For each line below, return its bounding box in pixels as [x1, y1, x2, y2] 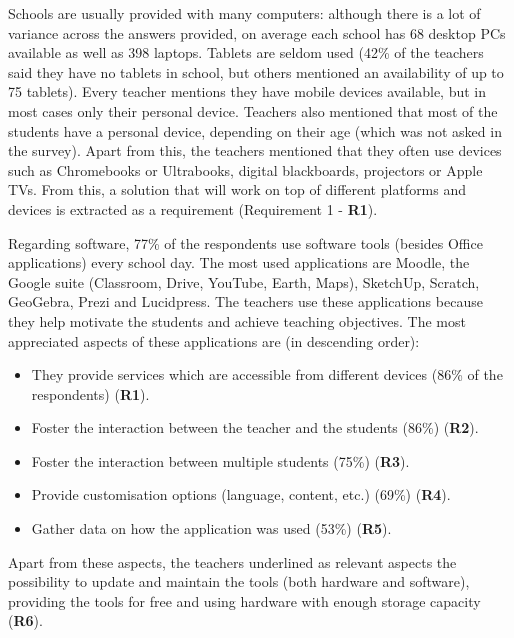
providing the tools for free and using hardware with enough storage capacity [8, 590, 481, 611]
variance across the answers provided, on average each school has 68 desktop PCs [8, 22, 506, 43]
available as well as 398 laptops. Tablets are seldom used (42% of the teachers [8, 42, 484, 63]
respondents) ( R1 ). [31, 383, 150, 404]
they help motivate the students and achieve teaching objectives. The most [8, 310, 466, 331]
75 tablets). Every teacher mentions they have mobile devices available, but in [8, 81, 487, 102]
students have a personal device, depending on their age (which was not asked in [8, 120, 502, 141]
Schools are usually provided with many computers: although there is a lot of [8, 3, 481, 23]
